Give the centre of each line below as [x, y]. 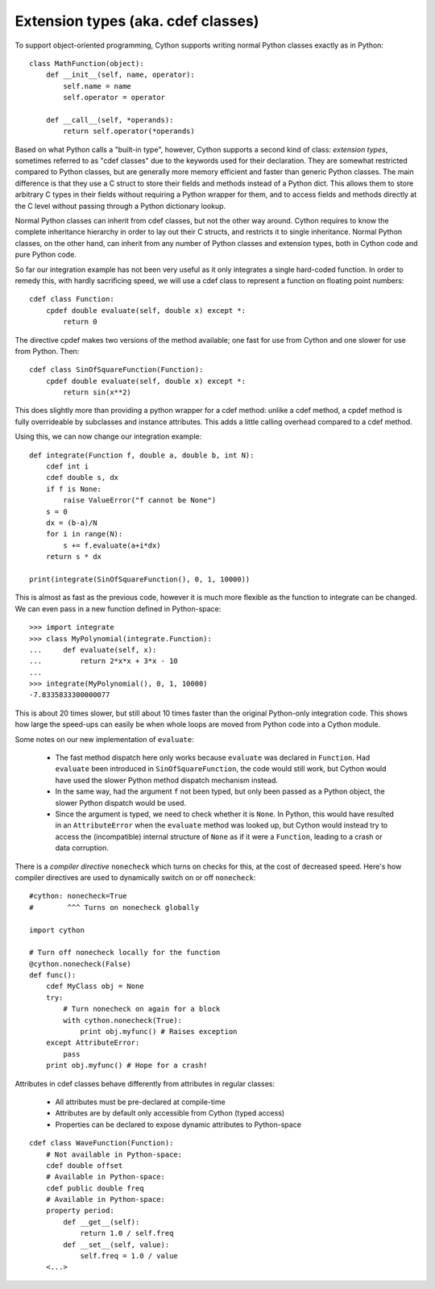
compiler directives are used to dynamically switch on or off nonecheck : [135, 877]
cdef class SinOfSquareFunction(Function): [116, 370]
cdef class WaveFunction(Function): [101, 1143]
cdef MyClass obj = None [95, 987]
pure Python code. [46, 255]
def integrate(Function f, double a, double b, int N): [142, 455]
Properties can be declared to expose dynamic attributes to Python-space [178, 1124]
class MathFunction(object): [87, 63]
